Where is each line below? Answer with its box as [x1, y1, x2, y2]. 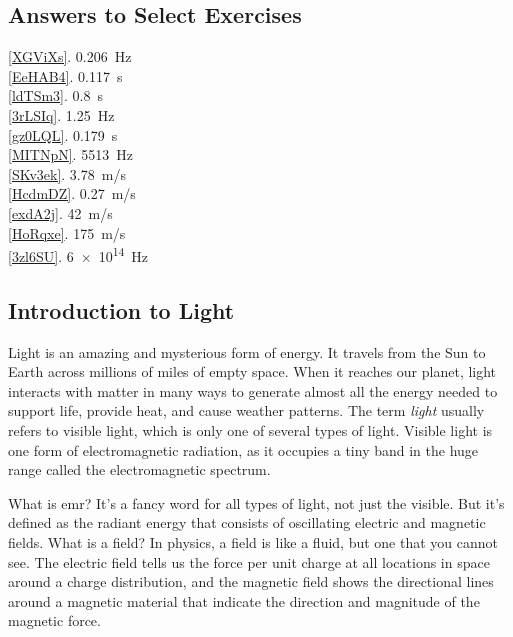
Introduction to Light [8, 294, 235, 325]
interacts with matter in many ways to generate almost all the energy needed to [8, 380, 498, 401]
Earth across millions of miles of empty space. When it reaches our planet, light [8, 361, 497, 382]
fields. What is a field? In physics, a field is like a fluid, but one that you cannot [8, 531, 499, 552]
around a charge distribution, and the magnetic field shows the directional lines [8, 571, 494, 592]
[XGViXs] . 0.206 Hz [8, 46, 132, 67]
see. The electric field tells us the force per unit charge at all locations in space [8, 551, 490, 572]
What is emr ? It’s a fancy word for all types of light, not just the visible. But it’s [8, 492, 505, 513]
